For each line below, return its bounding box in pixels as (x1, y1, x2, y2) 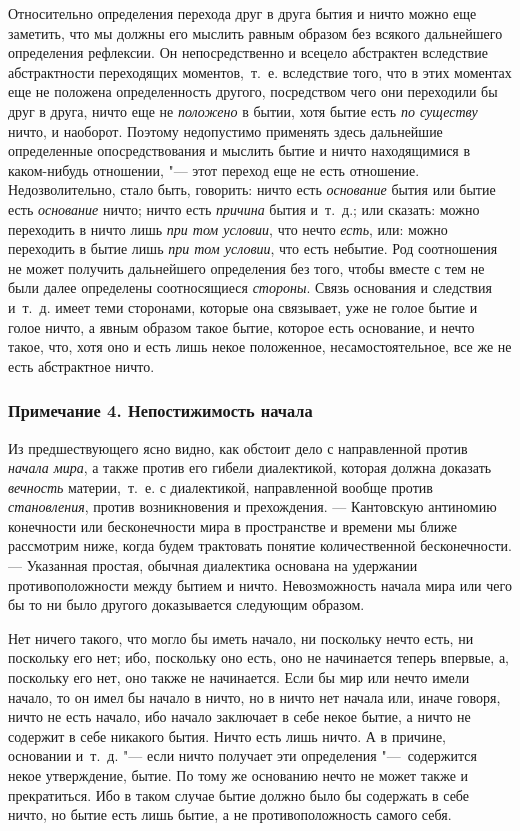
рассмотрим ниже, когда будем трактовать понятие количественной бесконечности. (8, 535, 512, 556)
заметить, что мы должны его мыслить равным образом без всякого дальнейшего (8, 22, 503, 43)
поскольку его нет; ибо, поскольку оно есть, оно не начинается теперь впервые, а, (8, 647, 510, 668)
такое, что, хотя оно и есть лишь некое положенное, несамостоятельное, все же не (8, 336, 512, 357)
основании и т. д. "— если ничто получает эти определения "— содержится (8, 745, 477, 766)
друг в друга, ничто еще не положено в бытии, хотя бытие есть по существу (8, 100, 478, 121)
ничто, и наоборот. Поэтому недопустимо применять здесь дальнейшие (8, 120, 443, 141)
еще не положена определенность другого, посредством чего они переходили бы (8, 81, 498, 102)
